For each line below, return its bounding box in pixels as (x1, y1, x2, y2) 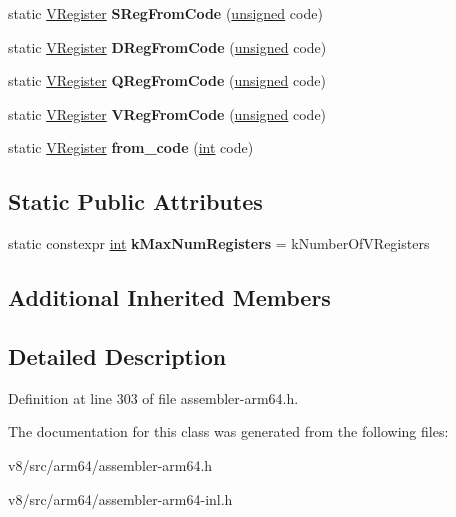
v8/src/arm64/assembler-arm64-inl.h (8, 488, 233, 509)
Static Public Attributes (8, 186, 263, 217)
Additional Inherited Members (8, 282, 331, 313)
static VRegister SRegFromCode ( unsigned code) (8, 3, 323, 23)
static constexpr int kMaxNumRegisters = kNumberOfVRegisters (8, 233, 430, 254)
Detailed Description (8, 340, 227, 371)
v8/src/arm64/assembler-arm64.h (8, 454, 213, 475)
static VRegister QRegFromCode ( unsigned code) (8, 70, 326, 91)
